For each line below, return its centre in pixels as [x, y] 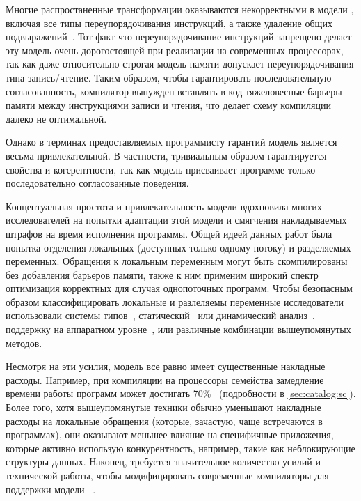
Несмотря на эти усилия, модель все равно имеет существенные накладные [166, 366]
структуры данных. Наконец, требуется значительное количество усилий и [163, 462]
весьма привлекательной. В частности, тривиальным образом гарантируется [166, 155]
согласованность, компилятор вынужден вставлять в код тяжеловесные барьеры [174, 91]
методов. [24, 342]
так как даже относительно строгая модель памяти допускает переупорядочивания [180, 64]
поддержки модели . [51, 489]
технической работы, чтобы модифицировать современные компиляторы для [167, 475]
